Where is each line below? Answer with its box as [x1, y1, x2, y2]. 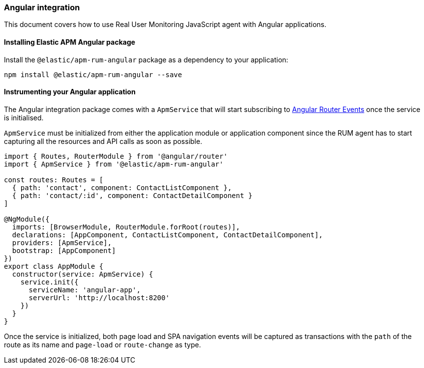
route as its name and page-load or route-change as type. [4, 340, 201, 349]
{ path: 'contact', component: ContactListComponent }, [12, 183, 232, 192]
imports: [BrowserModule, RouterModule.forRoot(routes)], [12, 223, 240, 231]
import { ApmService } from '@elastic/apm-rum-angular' [4, 160, 224, 168]
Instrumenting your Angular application [4, 87, 136, 96]
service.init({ [20, 278, 79, 286]
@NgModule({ [4, 215, 50, 223]
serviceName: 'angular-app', [28, 285, 141, 294]
